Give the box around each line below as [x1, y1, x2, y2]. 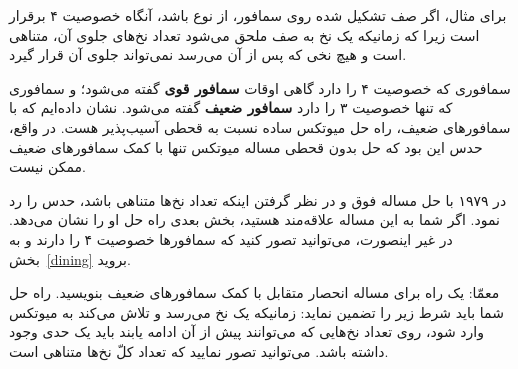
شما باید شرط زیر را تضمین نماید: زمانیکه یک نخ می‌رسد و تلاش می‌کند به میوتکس [9, 301, 504, 322]
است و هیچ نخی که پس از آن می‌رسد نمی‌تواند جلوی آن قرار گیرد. [9, 44, 407, 65]
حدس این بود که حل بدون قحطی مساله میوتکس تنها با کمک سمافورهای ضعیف [9, 136, 483, 157]
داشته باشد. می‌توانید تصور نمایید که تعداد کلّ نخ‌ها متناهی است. [9, 340, 389, 361]
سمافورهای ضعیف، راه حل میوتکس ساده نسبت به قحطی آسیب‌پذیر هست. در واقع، [9, 116, 511, 137]
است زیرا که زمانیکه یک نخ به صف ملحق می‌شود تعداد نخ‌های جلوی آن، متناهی [9, 24, 480, 45]
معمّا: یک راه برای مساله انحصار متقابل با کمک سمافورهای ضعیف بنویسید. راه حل [9, 282, 500, 303]
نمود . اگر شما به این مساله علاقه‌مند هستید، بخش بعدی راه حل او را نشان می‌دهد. [9, 209, 500, 230]
